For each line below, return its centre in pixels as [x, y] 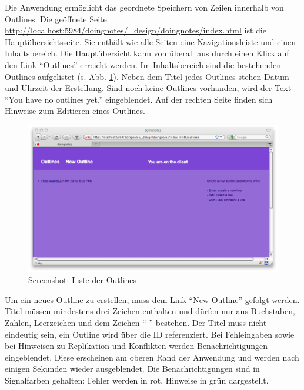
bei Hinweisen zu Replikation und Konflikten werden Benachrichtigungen [136, 346]
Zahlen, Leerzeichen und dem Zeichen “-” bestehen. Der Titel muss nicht [136, 322]
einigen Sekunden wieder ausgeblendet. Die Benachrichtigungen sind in [132, 369]
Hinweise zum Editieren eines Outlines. [75, 111]
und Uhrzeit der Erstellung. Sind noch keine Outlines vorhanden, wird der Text [148, 88]
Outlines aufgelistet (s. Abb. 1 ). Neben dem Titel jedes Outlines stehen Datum [147, 76]
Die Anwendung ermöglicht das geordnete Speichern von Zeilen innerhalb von [144, 7]
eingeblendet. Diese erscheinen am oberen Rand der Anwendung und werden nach [152, 357]
